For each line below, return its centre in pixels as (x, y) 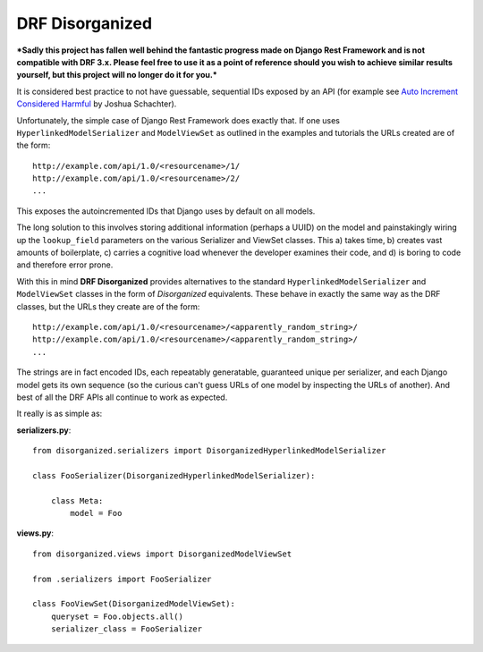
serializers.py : (44, 430)
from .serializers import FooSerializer (122, 579)
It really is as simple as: (59, 414)
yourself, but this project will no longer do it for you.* (117, 75)
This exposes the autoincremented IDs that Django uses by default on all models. (166, 211)
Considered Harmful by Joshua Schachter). (97, 104)
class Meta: (77, 500)
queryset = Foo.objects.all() (117, 616)
